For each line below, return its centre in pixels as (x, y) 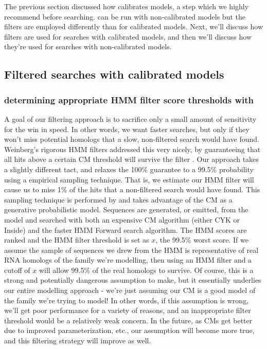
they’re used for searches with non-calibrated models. (88, 47)
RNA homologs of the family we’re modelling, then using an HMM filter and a (128, 260)
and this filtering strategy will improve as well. (78, 341)
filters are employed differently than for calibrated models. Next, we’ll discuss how (134, 26)
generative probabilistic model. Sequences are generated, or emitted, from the (126, 209)
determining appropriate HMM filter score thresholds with (129, 99)
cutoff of (17, 270)
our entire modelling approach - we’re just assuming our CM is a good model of (130, 290)
